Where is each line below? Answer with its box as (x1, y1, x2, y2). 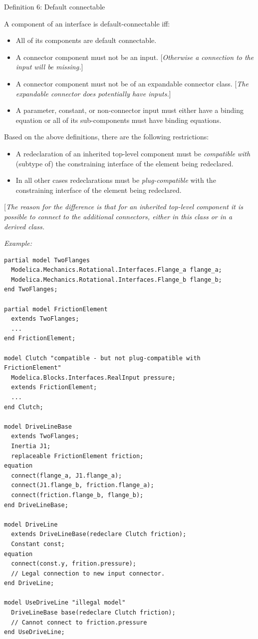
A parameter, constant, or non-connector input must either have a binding (15, 105, 244, 115)
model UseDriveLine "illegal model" (4, 599, 126, 607)
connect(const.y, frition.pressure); (11, 560, 136, 568)
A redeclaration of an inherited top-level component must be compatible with (15, 148, 251, 158)
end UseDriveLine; (4, 629, 65, 636)
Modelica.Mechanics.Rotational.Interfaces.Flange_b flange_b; (11, 276, 222, 283)
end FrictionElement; (4, 335, 76, 342)
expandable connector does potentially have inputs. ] (15, 88, 171, 98)
